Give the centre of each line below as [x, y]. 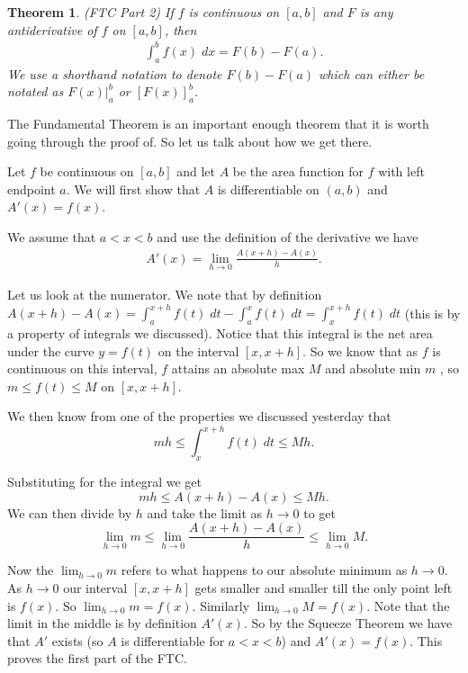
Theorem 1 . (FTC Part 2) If [90, 12]
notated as [36, 91]
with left [401, 171]
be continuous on [87, 171]
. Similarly [221, 605]
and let [196, 171]
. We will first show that [133, 188]
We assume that [52, 236]
